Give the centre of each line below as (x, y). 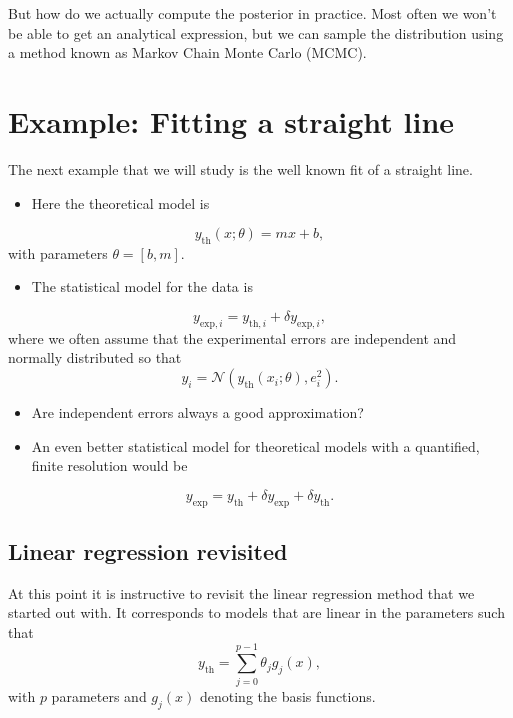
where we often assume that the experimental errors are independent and (232, 337)
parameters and (99, 695)
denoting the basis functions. (287, 695)
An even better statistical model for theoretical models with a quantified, (255, 445)
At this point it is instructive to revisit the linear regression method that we (241, 592)
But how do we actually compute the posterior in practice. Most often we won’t (252, 13)
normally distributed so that (95, 357)
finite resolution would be (109, 465)
